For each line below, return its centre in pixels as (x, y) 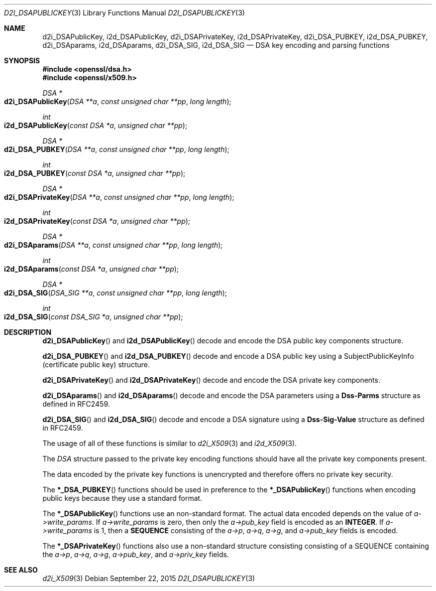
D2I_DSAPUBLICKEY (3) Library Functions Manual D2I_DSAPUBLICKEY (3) (124, 13)
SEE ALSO (21, 570)
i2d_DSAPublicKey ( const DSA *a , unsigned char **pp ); (96, 125)
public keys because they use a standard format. (122, 498)
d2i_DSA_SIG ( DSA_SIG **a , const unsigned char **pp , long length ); (116, 293)
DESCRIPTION (28, 332)
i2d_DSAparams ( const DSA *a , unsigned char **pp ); (92, 269)
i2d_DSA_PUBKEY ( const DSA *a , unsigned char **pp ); (95, 173)
